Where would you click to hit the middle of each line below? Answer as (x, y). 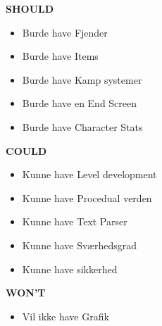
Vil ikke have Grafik (66, 316)
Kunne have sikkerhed (70, 269)
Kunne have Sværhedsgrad (80, 245)
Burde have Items (60, 56)
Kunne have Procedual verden (87, 198)
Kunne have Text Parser (75, 221)
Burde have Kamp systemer (82, 79)
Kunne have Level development (89, 174)
